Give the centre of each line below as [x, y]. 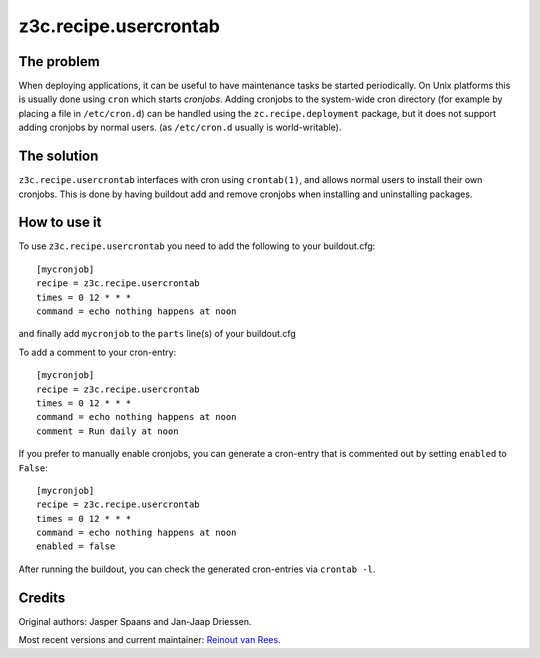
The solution [58, 156]
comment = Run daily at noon [107, 431]
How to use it [60, 222]
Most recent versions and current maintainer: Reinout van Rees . [149, 640]
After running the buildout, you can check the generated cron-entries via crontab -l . [197, 569]
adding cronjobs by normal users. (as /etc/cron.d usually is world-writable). [180, 127]
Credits [42, 597]
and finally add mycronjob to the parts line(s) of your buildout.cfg [157, 334]
